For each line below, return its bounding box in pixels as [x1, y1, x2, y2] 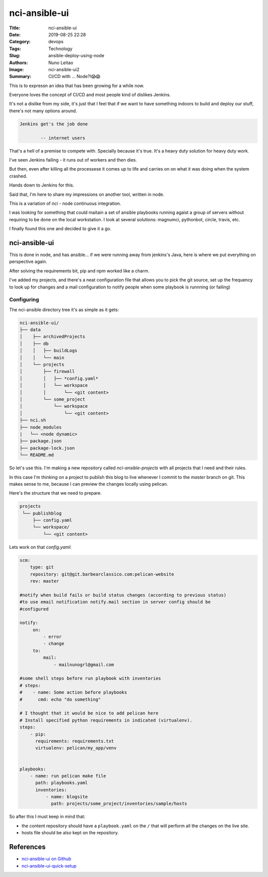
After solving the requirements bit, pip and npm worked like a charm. [9, 267, 150, 273]
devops [48, 39, 64, 45]
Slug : [9, 53, 21, 59]
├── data [19, 327, 41, 333]
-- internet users [40, 135, 85, 141]
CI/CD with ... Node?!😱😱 [48, 74, 101, 80]
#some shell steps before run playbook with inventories [19, 676, 161, 681]
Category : [9, 39, 31, 45]
